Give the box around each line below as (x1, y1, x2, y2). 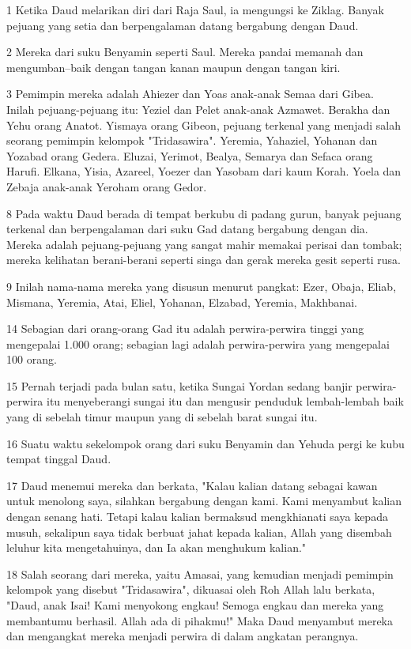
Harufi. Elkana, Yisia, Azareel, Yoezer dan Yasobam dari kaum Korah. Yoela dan (6, 163, 402, 179)
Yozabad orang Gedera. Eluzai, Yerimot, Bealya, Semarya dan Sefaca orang (6, 147, 373, 164)
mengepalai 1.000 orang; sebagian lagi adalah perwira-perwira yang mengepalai (6, 335, 390, 352)
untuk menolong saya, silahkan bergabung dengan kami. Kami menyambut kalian (6, 492, 402, 509)
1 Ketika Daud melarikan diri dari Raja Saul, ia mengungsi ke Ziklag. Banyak (6, 2, 384, 17)
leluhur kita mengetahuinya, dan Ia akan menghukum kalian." (6, 539, 307, 556)
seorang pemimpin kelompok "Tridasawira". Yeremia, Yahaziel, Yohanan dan (6, 132, 378, 149)
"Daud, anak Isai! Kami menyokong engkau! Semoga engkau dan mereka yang (6, 597, 384, 613)
